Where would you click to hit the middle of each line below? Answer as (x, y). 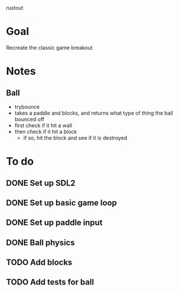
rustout (15, 8)
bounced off (30, 119)
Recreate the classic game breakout (49, 47)
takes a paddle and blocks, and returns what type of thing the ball (94, 113)
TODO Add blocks (39, 263)
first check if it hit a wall (43, 125)
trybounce (27, 106)
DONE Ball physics (40, 242)
